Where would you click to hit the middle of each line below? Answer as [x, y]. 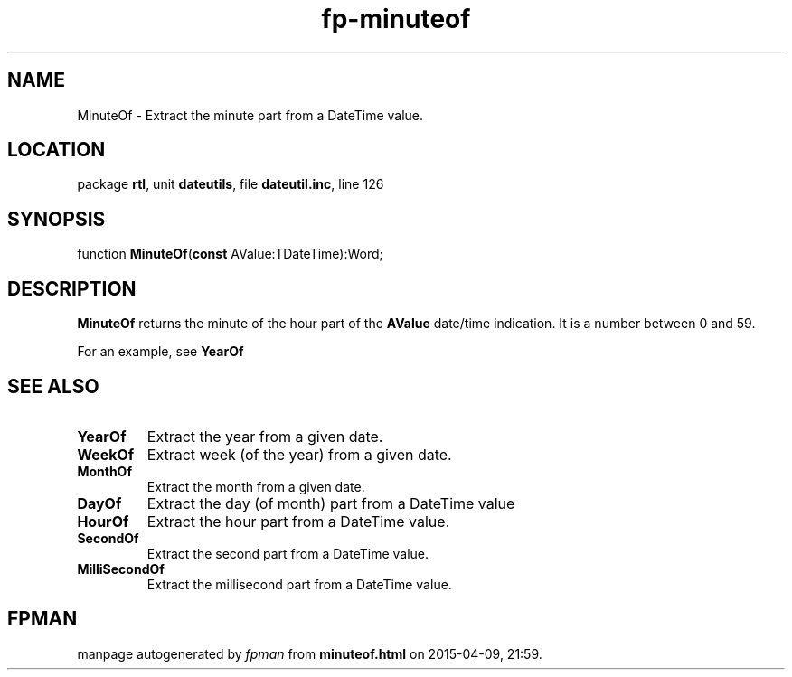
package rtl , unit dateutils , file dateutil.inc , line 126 [231, 184]
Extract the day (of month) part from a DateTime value [331, 503]
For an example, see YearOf [160, 352]
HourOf [103, 521]
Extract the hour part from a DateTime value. [298, 521]
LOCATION [57, 150]
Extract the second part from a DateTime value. [288, 553]
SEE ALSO [53, 386]
